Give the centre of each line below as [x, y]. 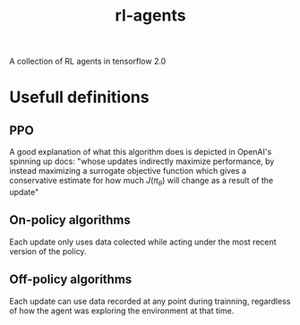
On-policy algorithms [70, 220]
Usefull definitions [79, 97]
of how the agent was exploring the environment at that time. [122, 311]
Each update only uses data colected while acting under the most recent [143, 242]
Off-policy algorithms [71, 280]
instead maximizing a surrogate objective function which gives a [128, 171]
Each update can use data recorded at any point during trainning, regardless [150, 301]
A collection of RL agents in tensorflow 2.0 [88, 61]
